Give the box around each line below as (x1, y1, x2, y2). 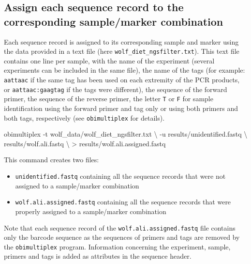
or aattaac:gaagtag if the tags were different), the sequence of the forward (4, 84, 227, 94)
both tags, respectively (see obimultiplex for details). (4, 112, 165, 123)
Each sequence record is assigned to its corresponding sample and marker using (4, 36, 239, 47)
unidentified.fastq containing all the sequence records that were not (15, 171, 226, 181)
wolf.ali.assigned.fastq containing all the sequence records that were (15, 197, 231, 207)
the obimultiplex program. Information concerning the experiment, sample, (4, 241, 231, 251)
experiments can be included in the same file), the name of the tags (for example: (4, 65, 245, 75)
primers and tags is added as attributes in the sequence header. (4, 251, 192, 261)
